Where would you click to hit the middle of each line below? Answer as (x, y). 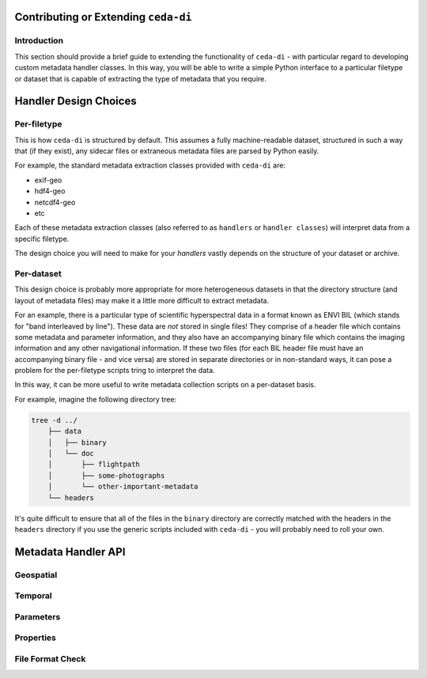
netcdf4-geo (55, 202)
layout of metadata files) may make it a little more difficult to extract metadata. (142, 300)
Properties (36, 638)
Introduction (39, 41)
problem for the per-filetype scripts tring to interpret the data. (115, 371)
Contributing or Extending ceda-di (103, 17)
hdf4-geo (50, 191)
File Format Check (50, 659)
